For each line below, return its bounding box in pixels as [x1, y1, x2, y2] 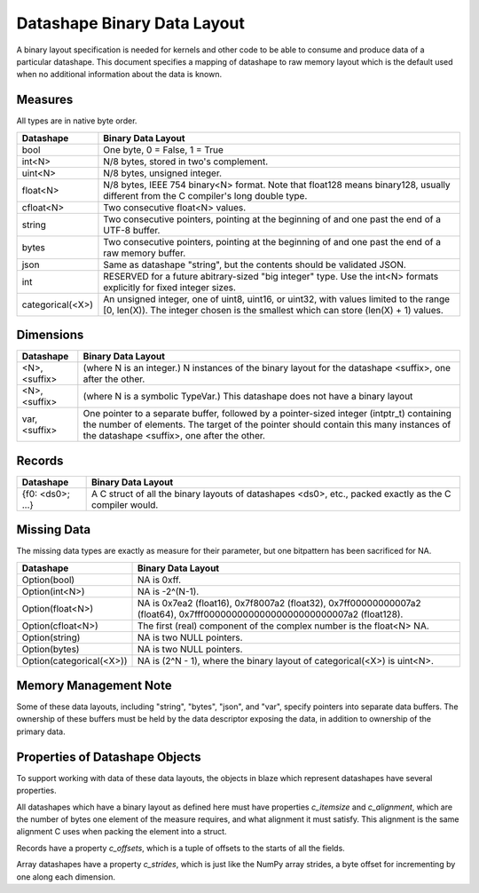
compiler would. [90, 498, 159, 510]
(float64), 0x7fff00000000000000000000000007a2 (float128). [137, 608, 404, 620]
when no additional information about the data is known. [16, 69, 222, 80]
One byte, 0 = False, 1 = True [103, 143, 224, 155]
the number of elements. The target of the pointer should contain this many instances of [82, 418, 452, 431]
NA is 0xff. [137, 573, 182, 586]
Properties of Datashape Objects [16, 749, 201, 764]
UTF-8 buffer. [103, 224, 161, 236]
